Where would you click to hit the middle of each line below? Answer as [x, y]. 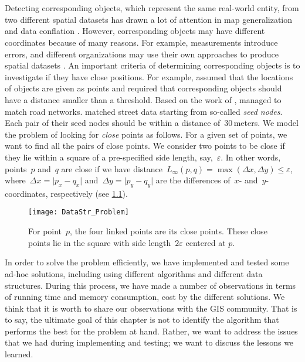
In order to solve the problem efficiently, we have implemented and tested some [147, 262]
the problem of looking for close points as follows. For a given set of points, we [146, 134]
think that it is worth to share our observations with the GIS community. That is [151, 308]
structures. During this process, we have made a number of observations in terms [150, 285]
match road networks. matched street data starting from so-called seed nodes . [144, 111]
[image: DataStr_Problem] [79, 212]
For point [45, 231]
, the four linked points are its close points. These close [169, 231]
